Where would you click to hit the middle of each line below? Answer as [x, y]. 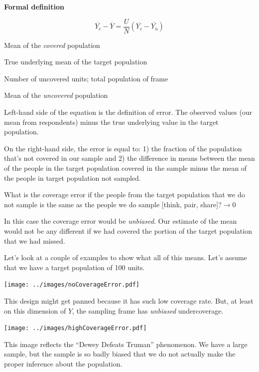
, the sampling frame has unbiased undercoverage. [148, 310]
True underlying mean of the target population [76, 62]
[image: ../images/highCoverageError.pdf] [75, 328]
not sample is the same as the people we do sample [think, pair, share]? [113, 204]
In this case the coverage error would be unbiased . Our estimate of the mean [121, 221]
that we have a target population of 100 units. [74, 267]
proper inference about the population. [63, 364]
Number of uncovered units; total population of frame [86, 78]
